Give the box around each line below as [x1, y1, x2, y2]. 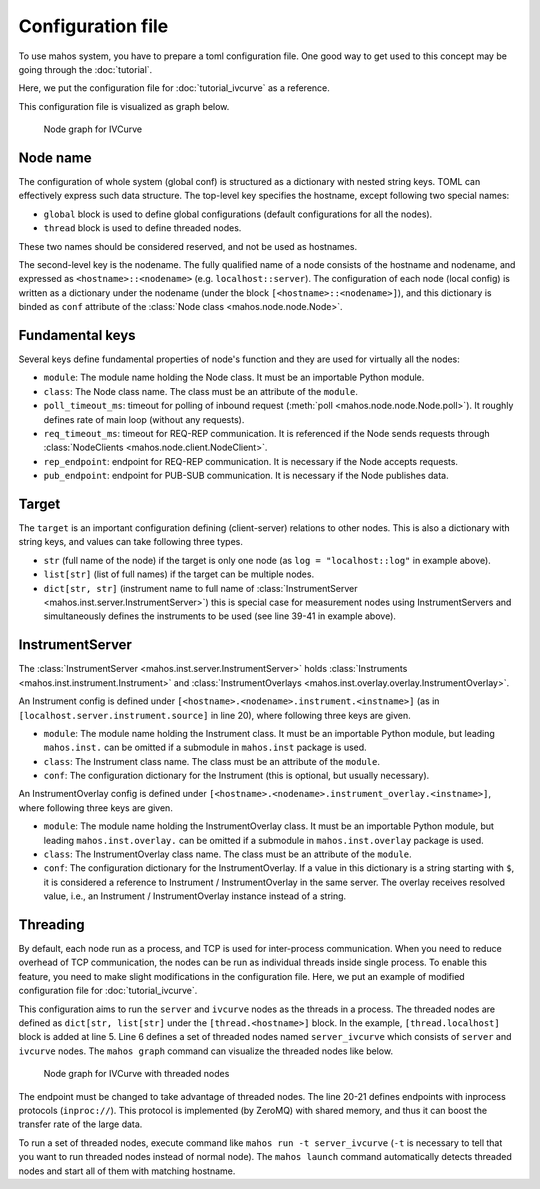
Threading [18, 916, 85, 933]
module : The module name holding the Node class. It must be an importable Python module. [43, 371, 425, 384]
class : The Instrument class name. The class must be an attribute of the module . [43, 755, 380, 767]
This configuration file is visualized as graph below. [18, 100, 230, 112]
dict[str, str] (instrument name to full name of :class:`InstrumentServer [43, 582, 359, 594]
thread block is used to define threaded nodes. [43, 222, 242, 234]
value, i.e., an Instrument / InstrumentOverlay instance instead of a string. [43, 890, 347, 902]
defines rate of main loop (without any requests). [43, 413, 245, 425]
